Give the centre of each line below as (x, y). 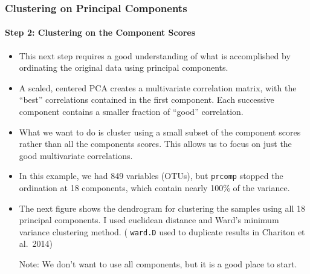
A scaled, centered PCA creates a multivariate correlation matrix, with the (158, 87)
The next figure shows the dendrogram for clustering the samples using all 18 (162, 208)
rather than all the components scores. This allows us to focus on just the (155, 144)
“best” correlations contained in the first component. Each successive (147, 99)
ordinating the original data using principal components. (124, 67)
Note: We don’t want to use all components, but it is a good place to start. (158, 264)
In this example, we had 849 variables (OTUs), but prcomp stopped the (151, 176)
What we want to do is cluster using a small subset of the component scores (160, 132)
